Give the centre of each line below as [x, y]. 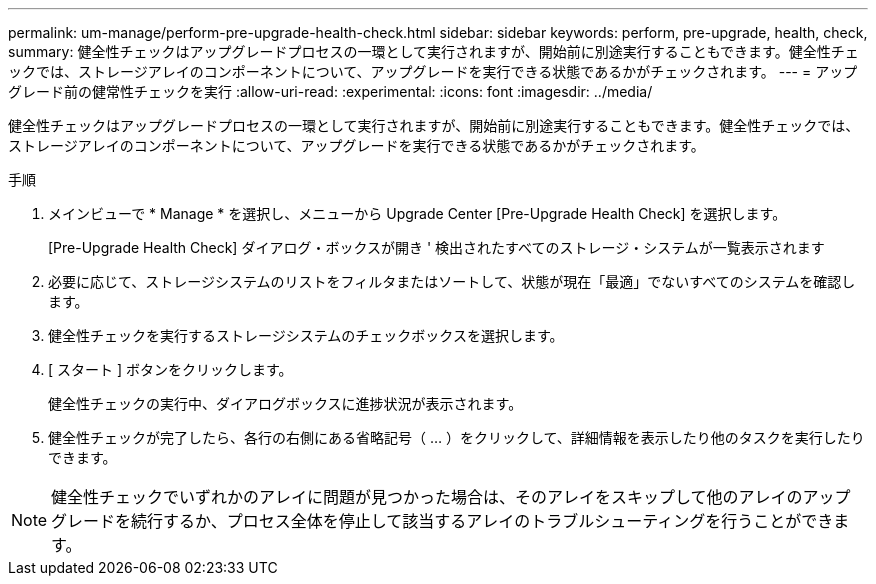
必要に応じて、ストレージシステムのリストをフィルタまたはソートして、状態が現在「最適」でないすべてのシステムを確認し [452, 281]
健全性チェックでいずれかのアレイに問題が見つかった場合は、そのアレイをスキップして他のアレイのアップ [451, 497]
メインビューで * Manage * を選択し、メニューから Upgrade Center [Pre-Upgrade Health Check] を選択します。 [417, 213]
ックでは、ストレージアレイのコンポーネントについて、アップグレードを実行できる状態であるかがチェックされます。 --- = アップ [433, 71]
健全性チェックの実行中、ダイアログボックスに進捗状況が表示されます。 [285, 403]
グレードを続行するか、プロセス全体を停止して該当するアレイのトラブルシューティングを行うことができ [442, 521]
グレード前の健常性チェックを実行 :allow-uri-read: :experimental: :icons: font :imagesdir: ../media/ [330, 91]
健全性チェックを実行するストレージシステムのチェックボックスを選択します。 [306, 335]
